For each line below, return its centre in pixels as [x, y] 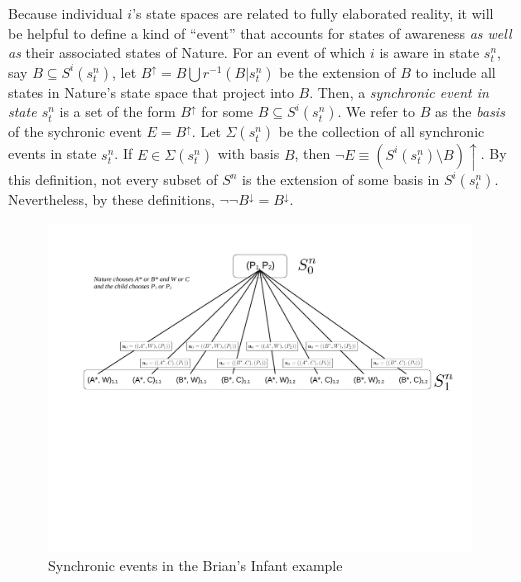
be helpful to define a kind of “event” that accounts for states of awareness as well [260, 32]
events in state [52, 153]
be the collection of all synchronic [381, 131]
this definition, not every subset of [113, 179]
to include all [455, 71]
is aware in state [429, 52]
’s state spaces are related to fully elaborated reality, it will [313, 13]
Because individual [65, 13]
